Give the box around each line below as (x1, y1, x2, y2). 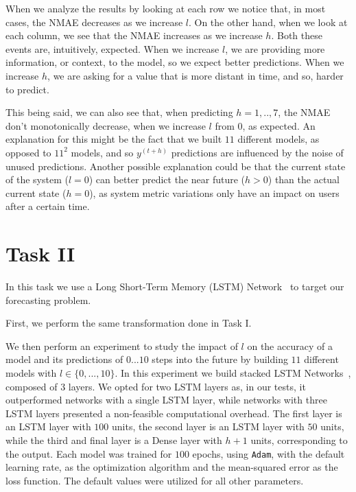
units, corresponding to (250, 432, 348, 447)
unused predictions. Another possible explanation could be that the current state (5, 159, 346, 173)
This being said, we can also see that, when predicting (5, 105, 233, 119)
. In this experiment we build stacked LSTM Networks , (115, 366, 351, 379)
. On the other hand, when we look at (188, 14, 348, 29)
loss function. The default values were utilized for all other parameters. (5, 473, 304, 487)
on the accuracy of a (247, 338, 333, 353)
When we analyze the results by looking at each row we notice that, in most (5, 1, 326, 15)
